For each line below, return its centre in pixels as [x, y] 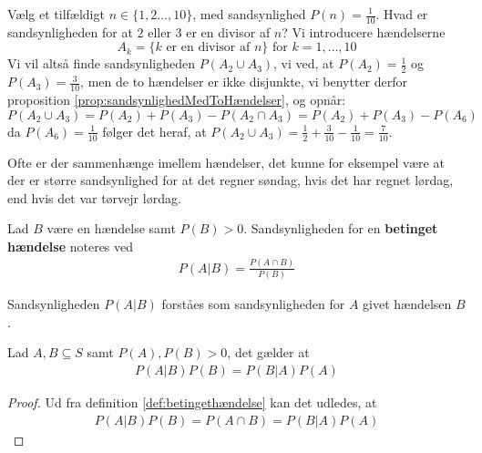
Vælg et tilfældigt [56, 14]
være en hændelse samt [111, 228]
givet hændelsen [407, 304]
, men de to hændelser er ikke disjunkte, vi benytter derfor [244, 82]
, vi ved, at [304, 63]
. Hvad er [402, 14]
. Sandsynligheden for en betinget [341, 228]
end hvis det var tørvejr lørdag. [94, 197]
